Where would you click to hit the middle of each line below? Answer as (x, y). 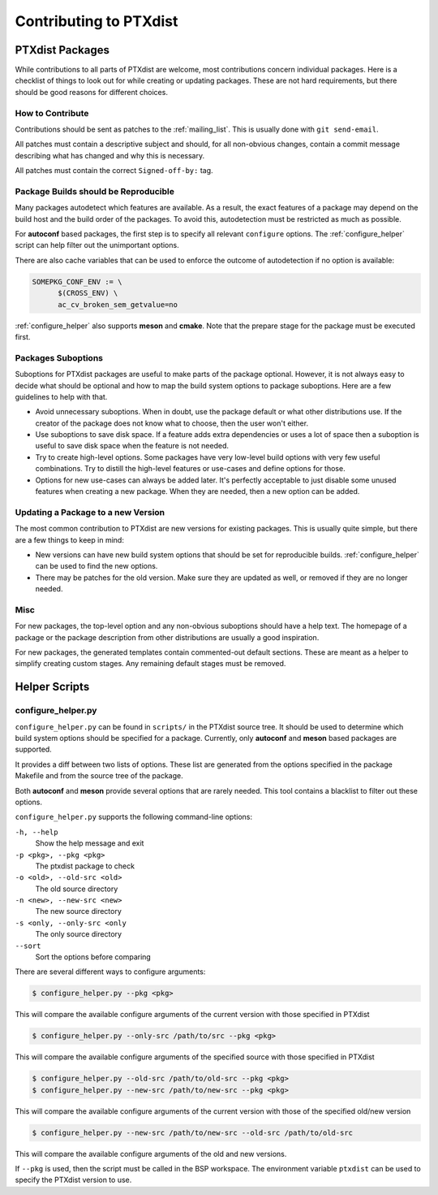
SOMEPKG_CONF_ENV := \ (77, 281)
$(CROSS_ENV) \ (88, 293)
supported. (33, 749)
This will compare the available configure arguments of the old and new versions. (151, 1154)
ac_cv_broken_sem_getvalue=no (118, 304)
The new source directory (78, 911)
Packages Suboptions (59, 357)
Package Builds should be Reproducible (94, 191)
